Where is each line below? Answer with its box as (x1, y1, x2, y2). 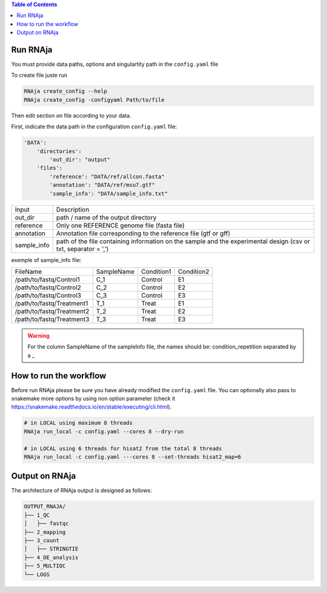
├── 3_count (24, 537, 60, 544)
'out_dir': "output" (49, 156, 111, 163)
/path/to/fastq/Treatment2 (15, 307, 90, 315)
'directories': (36, 148, 82, 154)
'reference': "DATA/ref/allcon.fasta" (49, 173, 165, 180)
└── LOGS (24, 571, 50, 578)
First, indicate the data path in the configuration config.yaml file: (11, 123, 177, 130)
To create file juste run (11, 71, 68, 79)
